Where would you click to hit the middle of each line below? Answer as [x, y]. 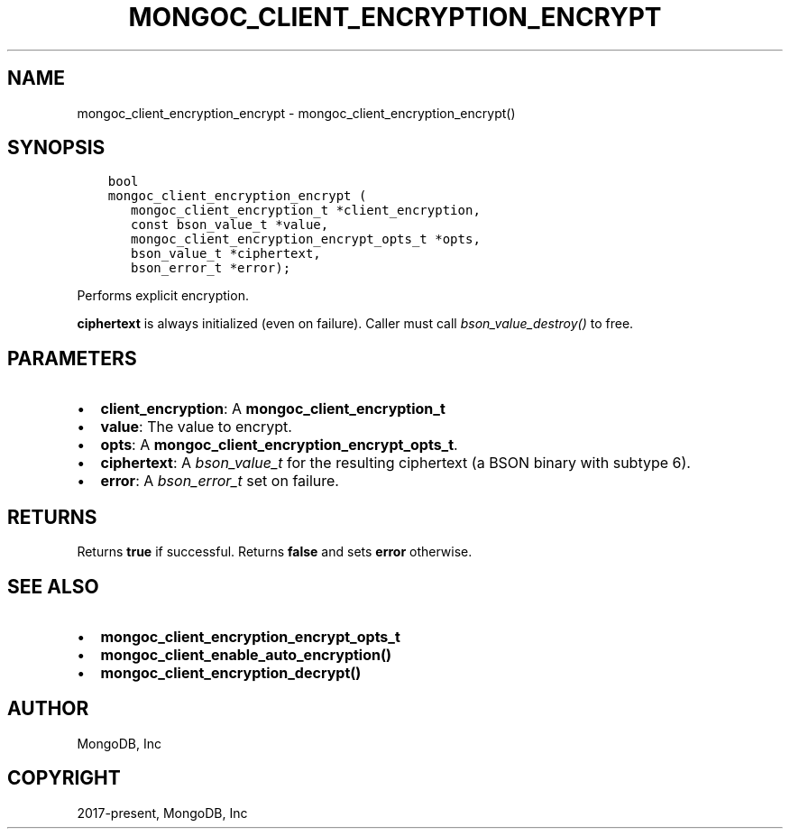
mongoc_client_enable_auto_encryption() [246, 654]
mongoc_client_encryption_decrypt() [231, 672]
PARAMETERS [72, 358]
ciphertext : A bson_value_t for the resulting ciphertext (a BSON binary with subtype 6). [395, 463]
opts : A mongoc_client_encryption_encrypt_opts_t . [279, 445]
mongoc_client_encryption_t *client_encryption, [306, 211]
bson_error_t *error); [211, 268]
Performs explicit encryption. [163, 296]
